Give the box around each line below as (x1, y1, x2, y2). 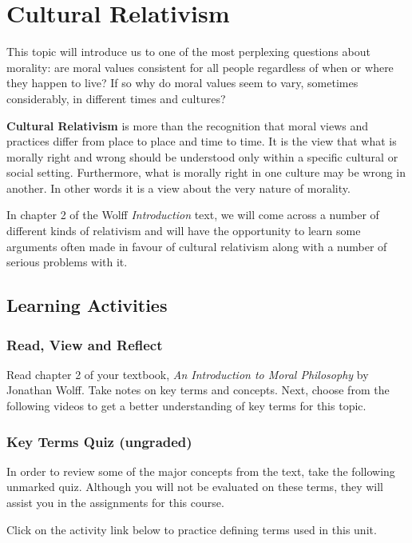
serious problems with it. (6, 254, 128, 270)
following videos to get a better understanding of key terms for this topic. (6, 397, 366, 414)
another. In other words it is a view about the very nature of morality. (6, 179, 351, 196)
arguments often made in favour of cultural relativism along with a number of (6, 238, 387, 254)
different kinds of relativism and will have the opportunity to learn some (6, 222, 361, 239)
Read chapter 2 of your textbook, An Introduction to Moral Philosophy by (6, 365, 369, 382)
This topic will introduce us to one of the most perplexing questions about (6, 43, 370, 60)
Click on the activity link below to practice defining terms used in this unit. (6, 521, 377, 537)
